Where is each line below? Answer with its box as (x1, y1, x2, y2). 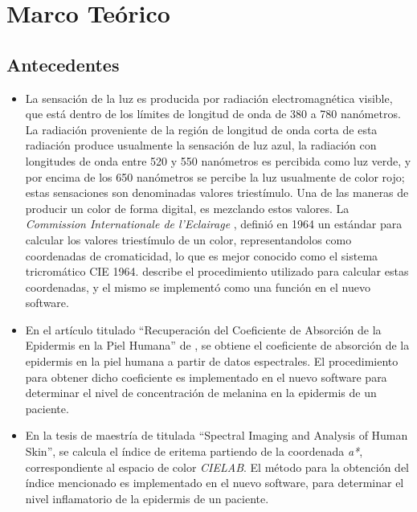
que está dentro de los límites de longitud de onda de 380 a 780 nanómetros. (25, 105, 401, 122)
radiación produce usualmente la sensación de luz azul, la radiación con (25, 137, 377, 154)
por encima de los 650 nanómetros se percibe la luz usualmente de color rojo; (25, 168, 405, 185)
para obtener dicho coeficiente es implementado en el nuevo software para (25, 368, 387, 385)
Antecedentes (6, 51, 120, 76)
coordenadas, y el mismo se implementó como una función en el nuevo (25, 278, 370, 295)
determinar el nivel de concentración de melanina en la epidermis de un (25, 384, 377, 401)
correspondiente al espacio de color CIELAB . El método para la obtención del (25, 458, 409, 475)
